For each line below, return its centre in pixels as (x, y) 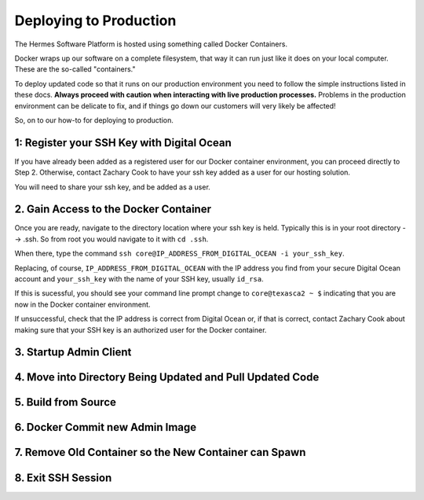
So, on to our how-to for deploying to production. (94, 120)
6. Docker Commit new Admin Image (106, 427)
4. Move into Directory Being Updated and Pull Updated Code (167, 377)
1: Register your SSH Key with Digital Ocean (123, 143)
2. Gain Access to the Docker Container (113, 210)
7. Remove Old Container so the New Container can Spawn (160, 452)
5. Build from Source (66, 402)
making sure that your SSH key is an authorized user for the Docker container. (141, 329)
